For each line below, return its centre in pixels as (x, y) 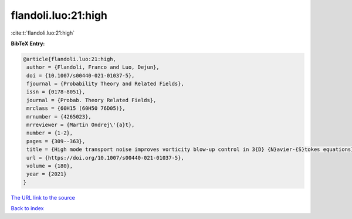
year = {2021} (47, 174)
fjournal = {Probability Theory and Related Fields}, (105, 84)
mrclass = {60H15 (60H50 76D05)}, (76, 108)
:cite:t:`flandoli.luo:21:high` (43, 33)
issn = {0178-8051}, (56, 92)
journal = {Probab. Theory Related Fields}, (92, 100)
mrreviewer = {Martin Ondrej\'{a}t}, (81, 125)
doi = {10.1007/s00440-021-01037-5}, (81, 75)
